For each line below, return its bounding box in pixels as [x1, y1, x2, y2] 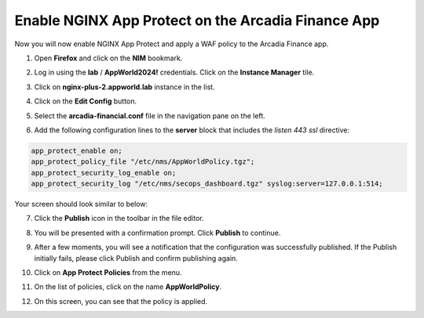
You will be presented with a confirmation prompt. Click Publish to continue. [34, 228, 281, 237]
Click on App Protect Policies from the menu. [34, 267, 182, 277]
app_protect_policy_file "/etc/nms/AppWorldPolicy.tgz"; [31, 157, 255, 166]
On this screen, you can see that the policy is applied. [34, 296, 208, 305]
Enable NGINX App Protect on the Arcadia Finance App [14, 12, 380, 29]
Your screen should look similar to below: [14, 200, 148, 209]
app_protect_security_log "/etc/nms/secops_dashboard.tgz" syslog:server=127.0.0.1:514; [31, 179, 384, 188]
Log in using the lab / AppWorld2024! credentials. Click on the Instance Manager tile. [34, 67, 315, 78]
